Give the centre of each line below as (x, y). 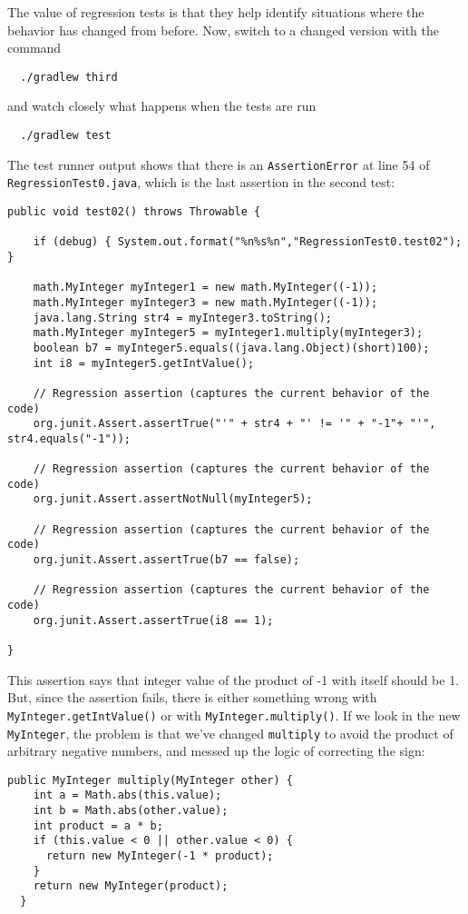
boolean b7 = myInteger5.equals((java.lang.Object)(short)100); (231, 348)
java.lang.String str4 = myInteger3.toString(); (182, 318)
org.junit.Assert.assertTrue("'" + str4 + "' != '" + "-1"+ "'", (234, 424)
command (34, 48)
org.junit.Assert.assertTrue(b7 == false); (166, 560)
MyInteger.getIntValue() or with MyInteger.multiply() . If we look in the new (234, 715)
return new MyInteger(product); (131, 886)
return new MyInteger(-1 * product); (160, 856)
